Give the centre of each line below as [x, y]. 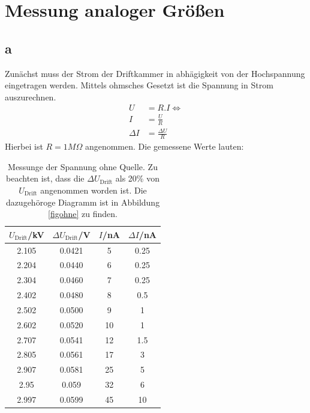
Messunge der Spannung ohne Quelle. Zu [83, 166]
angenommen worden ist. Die [94, 190]
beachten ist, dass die [45, 178]
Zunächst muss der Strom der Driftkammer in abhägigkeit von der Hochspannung [155, 73]
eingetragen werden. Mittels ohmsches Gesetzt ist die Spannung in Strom [139, 85]
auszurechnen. [31, 96]
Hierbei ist [24, 146]
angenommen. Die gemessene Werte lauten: [164, 146]
